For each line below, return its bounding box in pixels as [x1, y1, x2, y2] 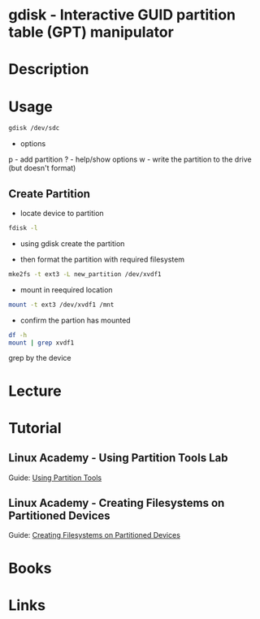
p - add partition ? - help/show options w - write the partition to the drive [8, 154, 252, 164]
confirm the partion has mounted [19, 315, 132, 325]
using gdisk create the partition [19, 238, 125, 249]
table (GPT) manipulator [8, 23, 175, 41]
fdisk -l [8, 224, 38, 232]
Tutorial [8, 418, 63, 437]
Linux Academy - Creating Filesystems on [8, 496, 225, 509]
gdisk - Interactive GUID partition [8, 6, 236, 24]
